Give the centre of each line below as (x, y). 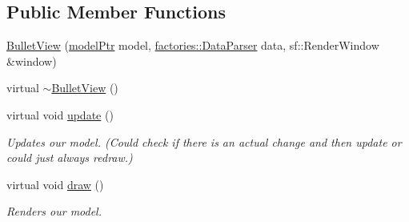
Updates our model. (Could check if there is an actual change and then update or (204, 141)
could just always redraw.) (70, 157)
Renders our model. (54, 211)
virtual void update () (60, 114)
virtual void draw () (55, 184)
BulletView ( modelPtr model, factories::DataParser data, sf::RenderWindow (193, 45)
